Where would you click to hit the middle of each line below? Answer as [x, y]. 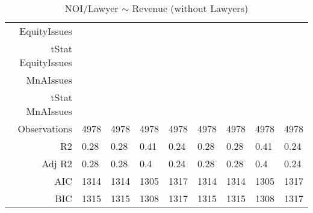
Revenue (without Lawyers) [190, 8]
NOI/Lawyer [91, 8]
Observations [45, 128]
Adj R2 [57, 163]
